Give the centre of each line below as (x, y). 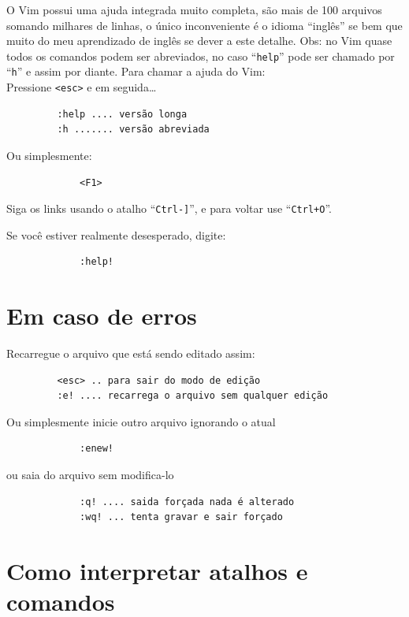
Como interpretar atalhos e (157, 571)
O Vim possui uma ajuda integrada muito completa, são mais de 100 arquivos (194, 9)
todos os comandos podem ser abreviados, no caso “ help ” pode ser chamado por (201, 56)
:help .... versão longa (122, 114)
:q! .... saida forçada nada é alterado (187, 502)
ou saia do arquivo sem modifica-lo (90, 475)
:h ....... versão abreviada (133, 130)
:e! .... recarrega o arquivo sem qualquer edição (193, 396)
